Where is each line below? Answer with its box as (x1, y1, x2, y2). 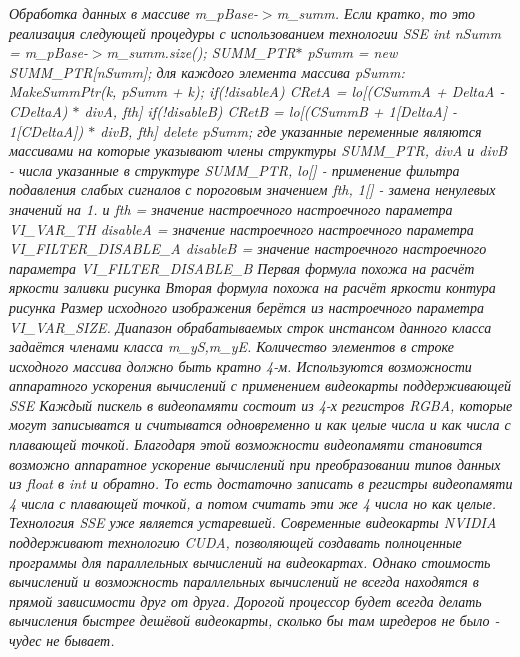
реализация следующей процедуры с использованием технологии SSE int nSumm (9, 22, 501, 43)
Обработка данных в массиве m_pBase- (9, 3, 258, 23)
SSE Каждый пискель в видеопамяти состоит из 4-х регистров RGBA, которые (9, 394, 513, 415)
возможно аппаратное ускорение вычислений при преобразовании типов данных (9, 453, 501, 474)
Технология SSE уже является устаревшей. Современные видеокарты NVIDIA (9, 512, 497, 533)
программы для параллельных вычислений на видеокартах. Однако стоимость (9, 551, 491, 572)
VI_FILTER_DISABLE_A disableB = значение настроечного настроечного (9, 238, 487, 259)
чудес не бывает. (9, 630, 115, 650)
